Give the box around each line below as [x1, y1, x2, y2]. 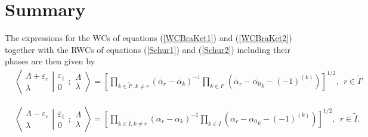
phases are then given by [5, 55, 95, 67]
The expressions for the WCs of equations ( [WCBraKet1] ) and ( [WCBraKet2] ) [5, 32, 292, 44]
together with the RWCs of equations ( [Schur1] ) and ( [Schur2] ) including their [5, 43, 290, 55]
